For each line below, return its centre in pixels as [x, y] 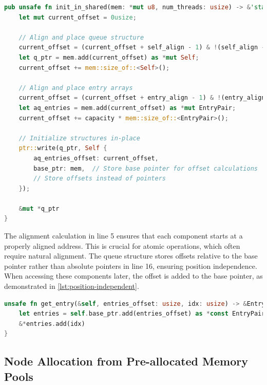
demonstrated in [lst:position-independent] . [72, 286]
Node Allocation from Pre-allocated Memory [126, 361]
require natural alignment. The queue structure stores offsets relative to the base [131, 256]
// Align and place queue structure [81, 37]
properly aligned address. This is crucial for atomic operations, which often [122, 245]
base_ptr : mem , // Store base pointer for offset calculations [146, 168]
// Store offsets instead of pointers [100, 179]
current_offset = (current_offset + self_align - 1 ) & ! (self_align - [142, 48]
